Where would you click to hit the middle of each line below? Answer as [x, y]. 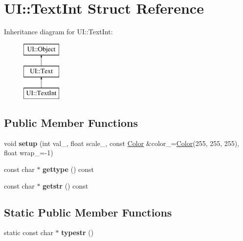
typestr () [77, 232]
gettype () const [68, 169]
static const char [29, 232]
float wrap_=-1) [29, 153]
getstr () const [66, 185]
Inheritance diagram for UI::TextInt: [58, 32]
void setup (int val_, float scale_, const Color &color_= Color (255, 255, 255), [122, 143]
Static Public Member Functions [88, 212]
